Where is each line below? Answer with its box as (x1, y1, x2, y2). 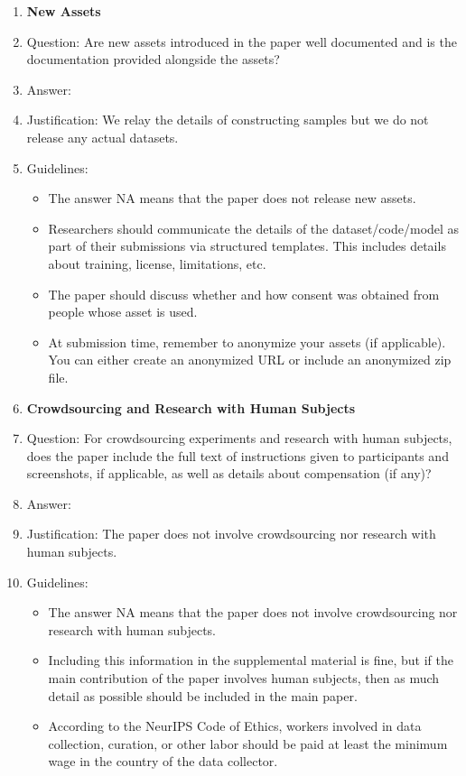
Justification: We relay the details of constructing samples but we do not (26, 110, 429, 129)
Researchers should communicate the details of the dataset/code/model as (48, 218, 460, 237)
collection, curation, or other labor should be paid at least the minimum (48, 734, 448, 753)
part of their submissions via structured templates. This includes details (48, 236, 446, 255)
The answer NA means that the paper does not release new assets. (48, 189, 416, 208)
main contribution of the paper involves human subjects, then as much (48, 669, 440, 688)
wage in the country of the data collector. (48, 752, 278, 771)
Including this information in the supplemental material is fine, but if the (48, 651, 453, 670)
